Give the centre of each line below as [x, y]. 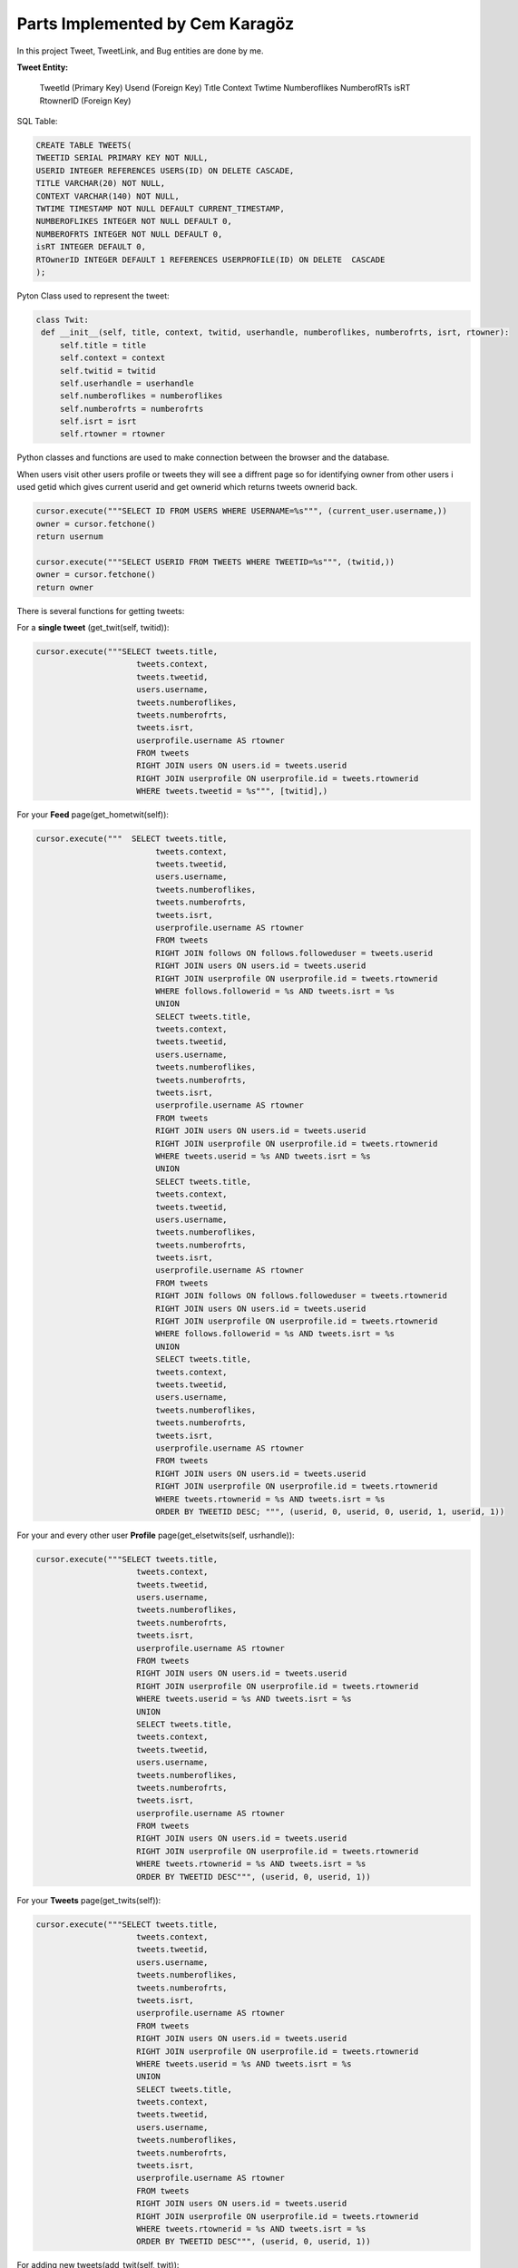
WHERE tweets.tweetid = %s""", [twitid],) [232, 791]
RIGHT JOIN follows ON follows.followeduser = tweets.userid [294, 953]
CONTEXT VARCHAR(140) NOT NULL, [108, 196]
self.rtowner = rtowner [112, 434]
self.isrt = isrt [98, 421]
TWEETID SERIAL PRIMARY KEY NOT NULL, [122, 158]
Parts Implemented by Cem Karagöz [156, 24]
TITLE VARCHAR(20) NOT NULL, [101, 183]
